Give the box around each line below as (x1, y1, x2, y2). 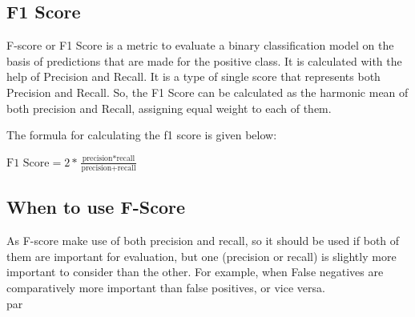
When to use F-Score (6, 195, 185, 219)
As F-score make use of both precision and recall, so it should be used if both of (6, 232, 400, 249)
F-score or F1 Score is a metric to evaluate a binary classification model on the (6, 37, 394, 54)
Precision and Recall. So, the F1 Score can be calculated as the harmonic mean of (6, 83, 409, 100)
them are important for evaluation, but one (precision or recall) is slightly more (6, 247, 397, 264)
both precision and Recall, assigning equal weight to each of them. (6, 99, 332, 116)
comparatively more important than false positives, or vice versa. (6, 279, 325, 296)
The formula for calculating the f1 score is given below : (6, 126, 277, 143)
